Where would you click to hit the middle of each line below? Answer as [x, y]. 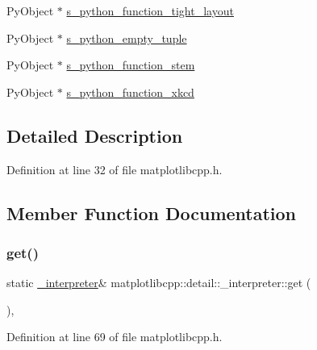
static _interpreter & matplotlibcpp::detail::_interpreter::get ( [159, 283]
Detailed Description [95, 135]
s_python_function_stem [131, 65]
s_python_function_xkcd [130, 92]
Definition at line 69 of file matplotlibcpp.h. [115, 337]
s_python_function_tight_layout [150, 10]
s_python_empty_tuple [127, 37]
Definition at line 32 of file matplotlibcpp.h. [115, 169]
